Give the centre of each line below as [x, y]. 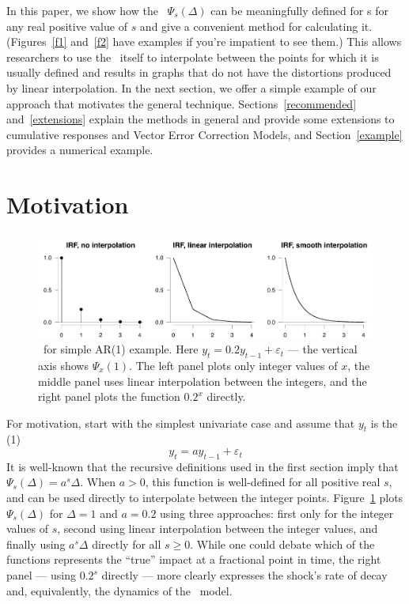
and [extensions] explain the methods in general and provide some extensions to [201, 119]
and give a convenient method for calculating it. [256, 26]
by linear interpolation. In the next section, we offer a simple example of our [191, 87]
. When [98, 482]
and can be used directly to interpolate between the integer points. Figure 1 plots [205, 498]
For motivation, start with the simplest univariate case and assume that [181, 423]
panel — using [41, 575]
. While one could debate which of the [282, 544]
